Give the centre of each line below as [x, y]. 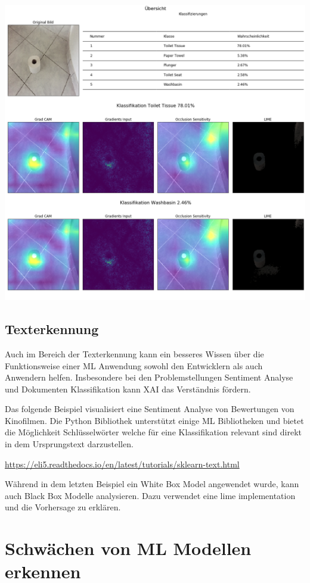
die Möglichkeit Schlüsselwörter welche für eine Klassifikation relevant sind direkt [153, 432]
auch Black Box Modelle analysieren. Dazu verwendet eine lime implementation [150, 495]
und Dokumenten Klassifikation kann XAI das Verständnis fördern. [128, 389]
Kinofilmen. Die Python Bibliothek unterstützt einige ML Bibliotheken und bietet [154, 420]
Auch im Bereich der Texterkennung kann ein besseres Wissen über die [134, 353]
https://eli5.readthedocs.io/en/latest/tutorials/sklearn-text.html [122, 464]
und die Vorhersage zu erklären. [63, 507]
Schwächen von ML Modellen [128, 548]
